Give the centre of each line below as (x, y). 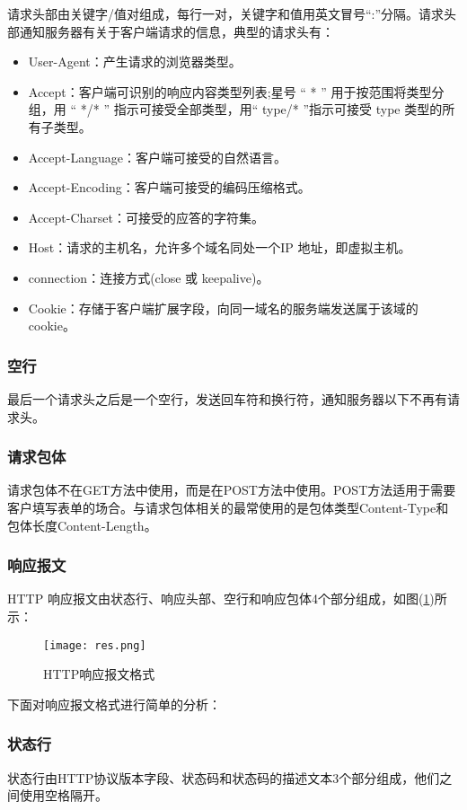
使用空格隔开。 (63, 795)
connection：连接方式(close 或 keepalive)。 (149, 277)
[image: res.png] (95, 645)
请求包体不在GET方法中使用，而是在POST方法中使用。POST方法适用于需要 (232, 490)
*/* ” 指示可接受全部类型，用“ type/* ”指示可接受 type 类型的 (261, 109)
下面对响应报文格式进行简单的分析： (114, 704)
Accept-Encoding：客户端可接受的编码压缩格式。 (169, 187)
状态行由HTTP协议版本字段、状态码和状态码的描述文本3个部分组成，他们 (224, 777)
